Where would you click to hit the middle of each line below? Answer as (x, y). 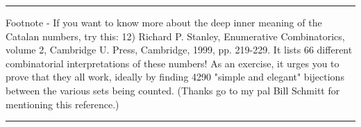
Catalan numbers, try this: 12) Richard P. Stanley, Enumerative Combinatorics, (175, 36)
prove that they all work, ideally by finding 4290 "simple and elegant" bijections (175, 77)
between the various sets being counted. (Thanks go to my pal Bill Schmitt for (173, 90)
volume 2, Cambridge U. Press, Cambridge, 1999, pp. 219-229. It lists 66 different (179, 50)
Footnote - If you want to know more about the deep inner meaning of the (164, 22)
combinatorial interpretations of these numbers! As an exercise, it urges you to (173, 63)
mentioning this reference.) (62, 104)
